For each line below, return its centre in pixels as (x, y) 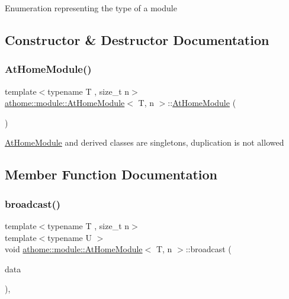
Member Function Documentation (111, 174)
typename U (70, 237)
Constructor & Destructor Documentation (137, 39)
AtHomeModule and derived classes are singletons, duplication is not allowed (144, 142)
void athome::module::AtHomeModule (74, 249)
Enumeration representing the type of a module (91, 8)
